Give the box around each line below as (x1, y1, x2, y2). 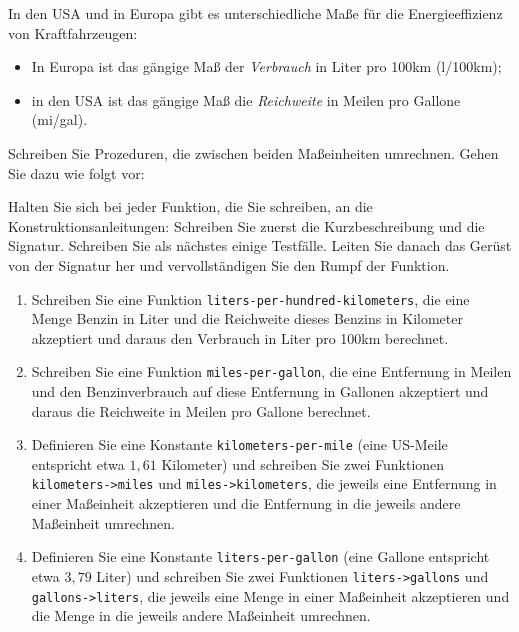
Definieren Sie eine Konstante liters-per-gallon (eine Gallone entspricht (31, 546, 490, 567)
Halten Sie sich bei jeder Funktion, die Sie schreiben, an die (8, 196, 373, 217)
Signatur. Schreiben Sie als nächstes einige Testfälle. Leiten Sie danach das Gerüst (8, 235, 512, 256)
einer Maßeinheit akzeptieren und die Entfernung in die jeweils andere (31, 493, 461, 514)
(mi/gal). (31, 109, 88, 130)
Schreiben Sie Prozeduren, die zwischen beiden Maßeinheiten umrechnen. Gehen (8, 142, 499, 163)
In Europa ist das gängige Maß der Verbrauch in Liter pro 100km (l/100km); (31, 56, 502, 77)
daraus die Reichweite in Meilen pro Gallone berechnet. (31, 400, 371, 421)
